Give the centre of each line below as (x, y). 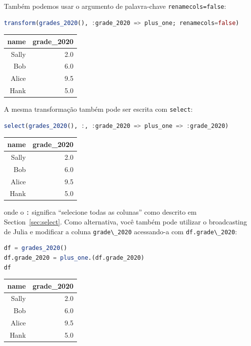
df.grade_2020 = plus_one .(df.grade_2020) (74, 258)
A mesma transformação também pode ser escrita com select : (98, 109)
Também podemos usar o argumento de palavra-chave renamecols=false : (115, 6)
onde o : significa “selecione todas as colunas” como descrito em (100, 212)
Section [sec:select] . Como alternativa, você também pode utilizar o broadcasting (125, 222)
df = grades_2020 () (36, 248)
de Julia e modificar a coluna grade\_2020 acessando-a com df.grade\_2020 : (121, 231)
